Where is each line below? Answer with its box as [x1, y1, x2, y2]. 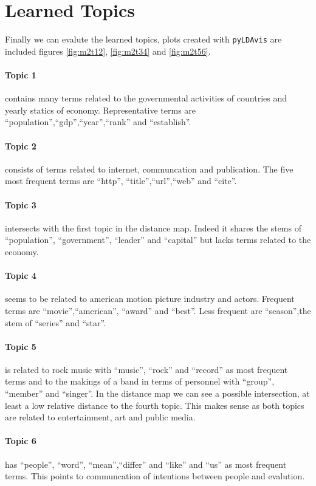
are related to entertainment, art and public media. [5, 411, 196, 423]
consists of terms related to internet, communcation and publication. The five [5, 162, 294, 175]
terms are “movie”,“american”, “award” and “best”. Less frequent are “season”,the [5, 304, 311, 317]
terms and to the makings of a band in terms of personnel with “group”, [5, 375, 275, 388]
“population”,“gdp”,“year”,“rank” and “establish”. [5, 115, 191, 128]
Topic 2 [5, 139, 36, 152]
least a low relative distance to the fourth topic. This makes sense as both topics [5, 399, 304, 411]
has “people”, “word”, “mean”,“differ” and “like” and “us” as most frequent [5, 457, 287, 470]
